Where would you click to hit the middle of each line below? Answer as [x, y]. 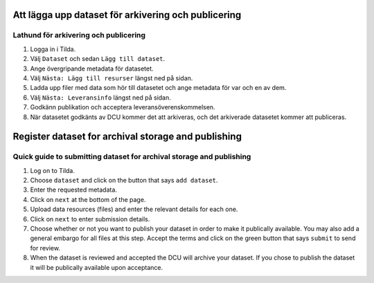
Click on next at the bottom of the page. [88, 199]
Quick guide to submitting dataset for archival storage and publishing [132, 157]
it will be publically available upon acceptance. [97, 267]
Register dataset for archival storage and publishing [127, 137]
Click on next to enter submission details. [90, 219]
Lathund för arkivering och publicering [79, 35]
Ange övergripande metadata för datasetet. [92, 69]
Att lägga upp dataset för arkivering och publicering [127, 15]
